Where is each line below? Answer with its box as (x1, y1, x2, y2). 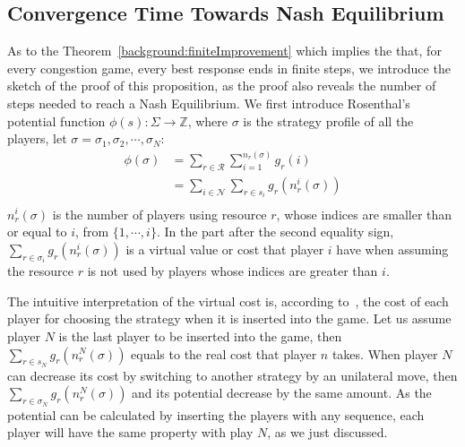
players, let (7, 129, 67, 148)
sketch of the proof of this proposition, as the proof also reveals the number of (7, 76, 436, 95)
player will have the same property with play (7, 423, 254, 442)
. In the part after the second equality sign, (156, 222, 394, 241)
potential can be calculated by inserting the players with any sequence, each (7, 405, 425, 424)
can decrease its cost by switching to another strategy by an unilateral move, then (7, 365, 458, 384)
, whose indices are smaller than (276, 204, 452, 223)
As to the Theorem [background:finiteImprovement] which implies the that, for (7, 41, 442, 60)
